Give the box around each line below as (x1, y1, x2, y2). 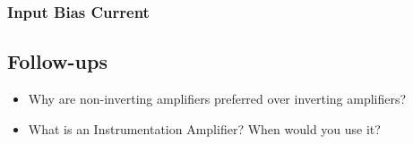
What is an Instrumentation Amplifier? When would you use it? (28, 119, 381, 138)
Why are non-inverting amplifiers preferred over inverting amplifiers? (28, 89, 407, 108)
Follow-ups (7, 47, 108, 75)
